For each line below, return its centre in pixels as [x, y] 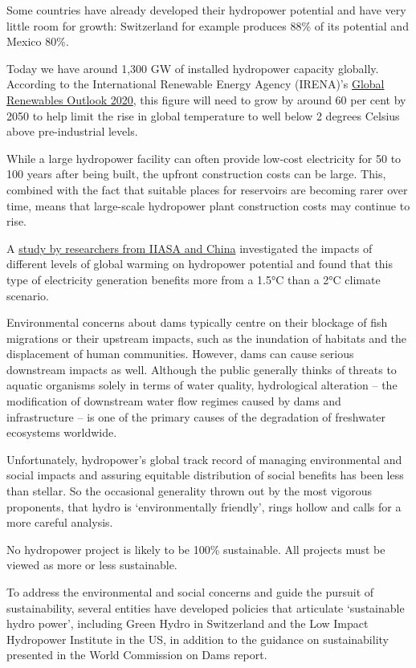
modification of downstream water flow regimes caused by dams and [174, 401]
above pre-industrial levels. [72, 131]
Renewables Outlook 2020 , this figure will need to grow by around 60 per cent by [206, 99]
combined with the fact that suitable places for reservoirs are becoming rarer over [207, 189]
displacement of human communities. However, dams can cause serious [180, 354]
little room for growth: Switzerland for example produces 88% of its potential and [208, 25]
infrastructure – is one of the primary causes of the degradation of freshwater [196, 416]
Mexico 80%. [38, 41]
